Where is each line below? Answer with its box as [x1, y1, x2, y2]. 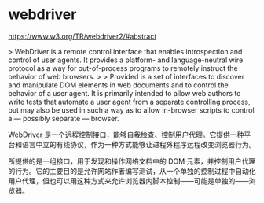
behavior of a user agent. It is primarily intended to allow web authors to [8, 88, 241, 98]
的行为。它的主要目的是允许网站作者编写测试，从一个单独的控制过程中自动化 [8, 166, 256, 175]
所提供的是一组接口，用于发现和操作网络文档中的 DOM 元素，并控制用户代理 [8, 156, 256, 166]
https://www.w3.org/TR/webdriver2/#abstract [8, 31, 157, 41]
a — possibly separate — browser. [8, 113, 119, 123]
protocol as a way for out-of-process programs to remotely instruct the [8, 63, 238, 72]
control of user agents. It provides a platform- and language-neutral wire [8, 55, 244, 65]
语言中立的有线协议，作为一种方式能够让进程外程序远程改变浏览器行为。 [21, 139, 256, 149]
